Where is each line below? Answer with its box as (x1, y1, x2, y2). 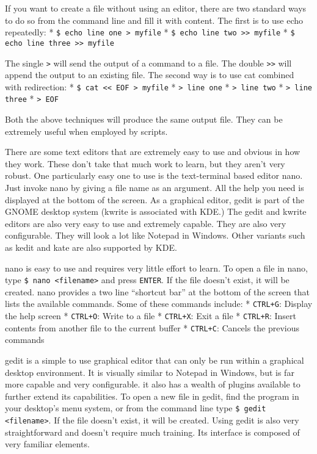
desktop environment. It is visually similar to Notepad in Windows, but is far (5, 366, 294, 378)
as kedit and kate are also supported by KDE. (5, 241, 177, 253)
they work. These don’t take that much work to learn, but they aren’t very (5, 157, 285, 170)
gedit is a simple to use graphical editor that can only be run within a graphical (5, 354, 304, 366)
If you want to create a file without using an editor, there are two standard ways (5, 2, 307, 14)
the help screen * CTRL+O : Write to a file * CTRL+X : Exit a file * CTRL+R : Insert (5, 309, 296, 322)
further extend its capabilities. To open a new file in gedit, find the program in (5, 389, 299, 402)
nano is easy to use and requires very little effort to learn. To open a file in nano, (5, 261, 308, 274)
